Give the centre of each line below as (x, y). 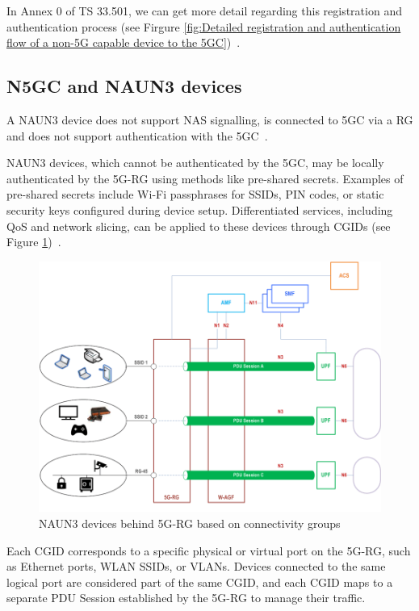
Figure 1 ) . (34, 242)
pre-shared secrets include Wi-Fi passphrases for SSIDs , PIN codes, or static (195, 194)
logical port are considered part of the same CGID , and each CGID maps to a (200, 582)
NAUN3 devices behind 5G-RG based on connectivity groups (190, 523)
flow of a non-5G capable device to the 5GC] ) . (124, 42)
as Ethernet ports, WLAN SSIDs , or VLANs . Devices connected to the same (196, 566)
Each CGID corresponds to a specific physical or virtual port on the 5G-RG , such (209, 550)
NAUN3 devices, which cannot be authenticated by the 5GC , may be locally (195, 163)
